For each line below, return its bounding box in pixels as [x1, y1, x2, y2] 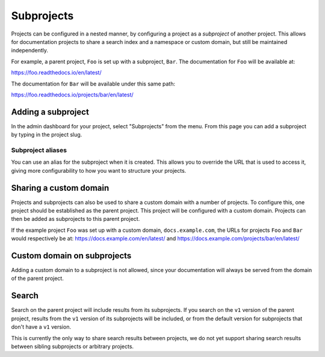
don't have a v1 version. [11, 323, 72, 331]
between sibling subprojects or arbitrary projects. [11, 343, 134, 350]
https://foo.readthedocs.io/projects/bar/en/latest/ [11, 91, 134, 98]
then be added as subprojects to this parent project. [11, 216, 140, 223]
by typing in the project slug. [11, 131, 82, 138]
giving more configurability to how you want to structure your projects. [11, 167, 187, 174]
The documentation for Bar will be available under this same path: [11, 80, 176, 87]
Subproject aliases [11, 146, 67, 154]
